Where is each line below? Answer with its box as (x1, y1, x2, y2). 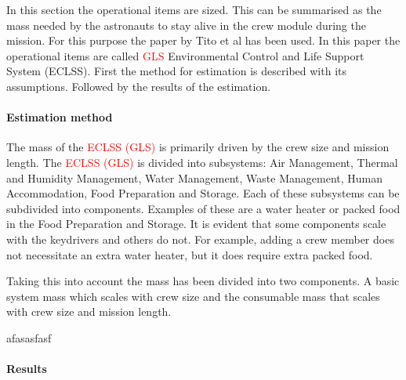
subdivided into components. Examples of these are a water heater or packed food (6, 200, 401, 216)
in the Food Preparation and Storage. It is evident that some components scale (6, 215, 386, 232)
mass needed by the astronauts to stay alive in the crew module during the (6, 16, 366, 33)
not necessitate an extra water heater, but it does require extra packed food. (6, 246, 373, 262)
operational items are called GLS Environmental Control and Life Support (6, 47, 364, 63)
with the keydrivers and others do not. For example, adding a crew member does (6, 230, 394, 247)
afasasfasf (6, 329, 52, 346)
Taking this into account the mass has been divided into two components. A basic (6, 273, 400, 289)
